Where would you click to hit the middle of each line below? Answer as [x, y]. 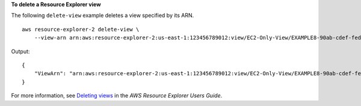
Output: [20, 51]
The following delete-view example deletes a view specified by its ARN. [103, 16]
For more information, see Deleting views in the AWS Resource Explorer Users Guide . [117, 96]
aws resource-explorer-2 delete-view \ [81, 29]
